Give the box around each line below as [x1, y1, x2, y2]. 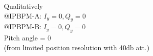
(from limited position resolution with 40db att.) [4, 42, 150, 52]
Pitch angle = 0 [4, 33, 51, 43]
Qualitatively [4, 1, 43, 11]
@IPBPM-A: [4, 10, 42, 20]
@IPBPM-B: [4, 21, 42, 32]
